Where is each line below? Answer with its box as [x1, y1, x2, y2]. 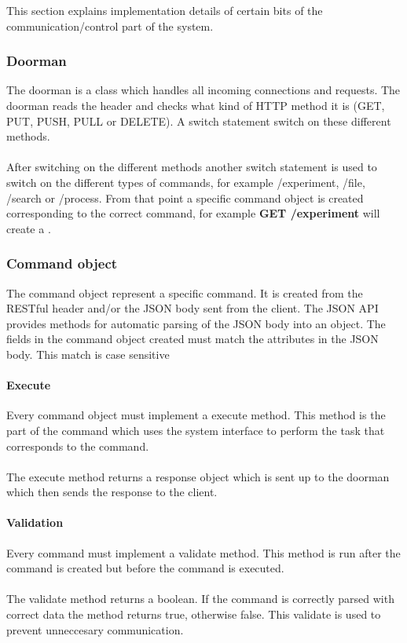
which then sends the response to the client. [6, 484, 218, 500]
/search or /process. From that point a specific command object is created [6, 189, 364, 206]
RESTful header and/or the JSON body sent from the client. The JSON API [6, 300, 379, 316]
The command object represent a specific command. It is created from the [6, 284, 363, 301]
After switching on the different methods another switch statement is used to [6, 159, 377, 175]
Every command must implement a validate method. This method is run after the [6, 544, 401, 561]
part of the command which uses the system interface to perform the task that [6, 422, 385, 438]
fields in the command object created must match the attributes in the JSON [6, 331, 379, 347]
